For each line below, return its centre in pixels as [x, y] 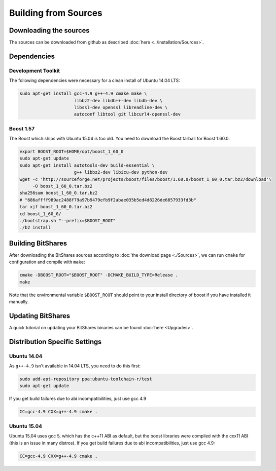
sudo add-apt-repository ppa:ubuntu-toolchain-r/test [86, 379]
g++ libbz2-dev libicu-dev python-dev [121, 172]
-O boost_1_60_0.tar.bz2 [62, 186]
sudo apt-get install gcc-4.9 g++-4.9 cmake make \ [83, 94]
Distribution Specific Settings [55, 341]
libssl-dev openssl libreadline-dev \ [121, 107]
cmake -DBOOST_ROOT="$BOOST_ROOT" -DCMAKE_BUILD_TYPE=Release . [99, 275]
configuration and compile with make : [47, 262]
